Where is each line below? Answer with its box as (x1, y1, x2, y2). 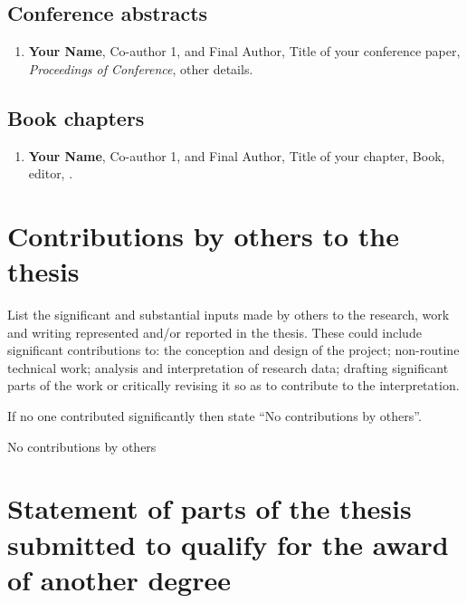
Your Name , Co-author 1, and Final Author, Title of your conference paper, (28, 42, 461, 61)
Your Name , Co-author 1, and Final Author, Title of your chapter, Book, (28, 146, 445, 165)
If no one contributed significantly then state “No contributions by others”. (7, 407, 422, 426)
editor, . (28, 164, 73, 183)
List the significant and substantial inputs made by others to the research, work (7, 305, 450, 324)
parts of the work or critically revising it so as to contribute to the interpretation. (7, 376, 460, 395)
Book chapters (7, 103, 145, 131)
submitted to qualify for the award (7, 525, 449, 562)
